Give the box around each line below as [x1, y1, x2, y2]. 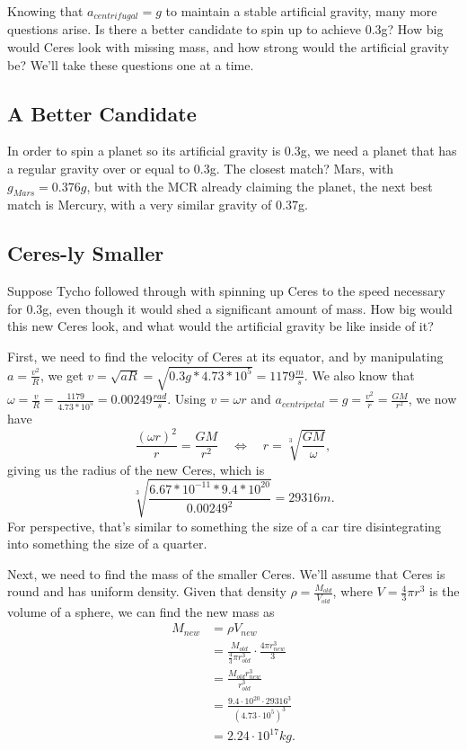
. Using [167, 389, 207, 408]
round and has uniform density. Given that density [7, 582, 286, 601]
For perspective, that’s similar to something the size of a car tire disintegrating [7, 516, 442, 535]
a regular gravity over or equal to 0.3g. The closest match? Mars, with [7, 159, 394, 178]
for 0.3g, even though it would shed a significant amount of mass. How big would [7, 299, 453, 317]
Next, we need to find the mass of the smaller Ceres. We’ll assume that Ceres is [7, 564, 445, 583]
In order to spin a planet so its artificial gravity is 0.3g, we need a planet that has [7, 141, 457, 160]
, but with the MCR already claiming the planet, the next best [86, 176, 433, 195]
